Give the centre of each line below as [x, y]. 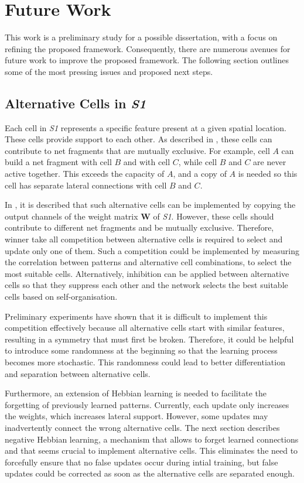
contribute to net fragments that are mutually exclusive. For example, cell [137, 150]
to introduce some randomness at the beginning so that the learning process [141, 350]
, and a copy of [200, 174]
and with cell [147, 162]
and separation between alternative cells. [78, 373]
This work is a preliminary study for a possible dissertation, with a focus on [141, 37]
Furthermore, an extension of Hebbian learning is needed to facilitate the [136, 393]
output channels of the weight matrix [71, 216]
